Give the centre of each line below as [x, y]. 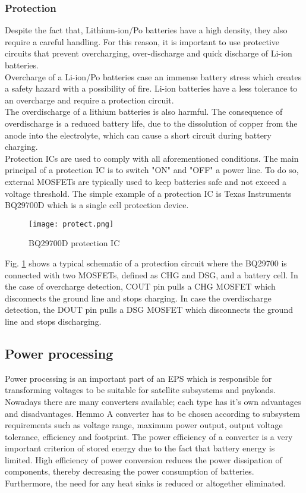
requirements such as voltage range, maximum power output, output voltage [144, 425]
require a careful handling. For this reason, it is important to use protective [142, 41]
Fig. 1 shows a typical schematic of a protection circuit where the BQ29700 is [146, 263]
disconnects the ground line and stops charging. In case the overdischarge [138, 298]
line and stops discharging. [53, 321]
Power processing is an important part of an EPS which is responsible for [138, 378]
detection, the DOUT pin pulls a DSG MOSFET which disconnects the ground [149, 310]
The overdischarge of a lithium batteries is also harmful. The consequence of [144, 112]
